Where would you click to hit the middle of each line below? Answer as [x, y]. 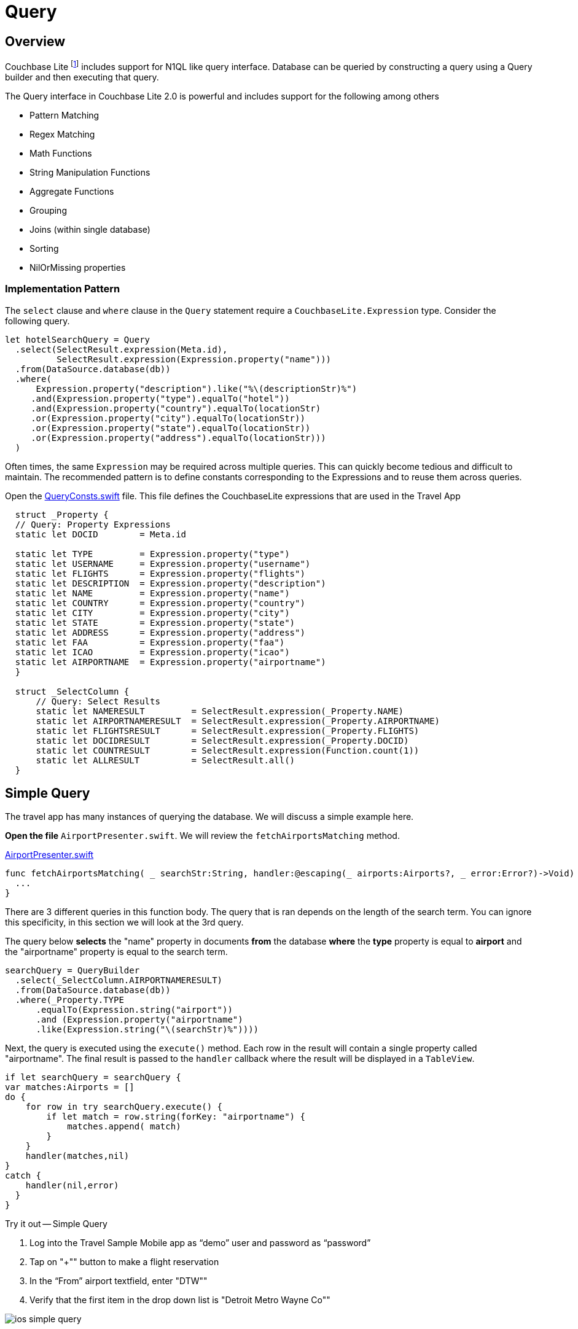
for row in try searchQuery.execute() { [124, 1107]
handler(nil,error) [72, 1186]
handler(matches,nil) [77, 1156]
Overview [35, 41]
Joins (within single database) [90, 229]
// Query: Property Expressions [93, 524]
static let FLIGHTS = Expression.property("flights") [160, 573]
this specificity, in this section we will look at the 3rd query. [124, 922]
